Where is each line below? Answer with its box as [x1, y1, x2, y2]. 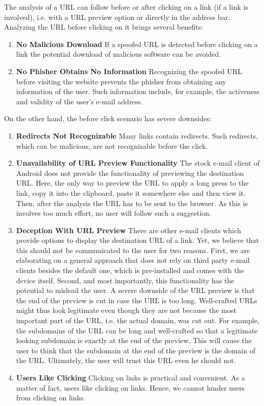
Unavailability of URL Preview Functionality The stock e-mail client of [16, 157, 260, 168]
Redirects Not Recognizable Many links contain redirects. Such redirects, [16, 130, 258, 141]
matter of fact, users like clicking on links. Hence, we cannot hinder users [16, 382, 245, 393]
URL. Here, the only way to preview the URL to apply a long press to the [16, 177, 249, 188]
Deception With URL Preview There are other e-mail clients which [16, 224, 241, 235]
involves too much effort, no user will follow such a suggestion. [16, 208, 211, 218]
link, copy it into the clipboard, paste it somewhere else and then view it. [16, 187, 246, 198]
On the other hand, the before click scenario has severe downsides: [4, 113, 212, 124]
